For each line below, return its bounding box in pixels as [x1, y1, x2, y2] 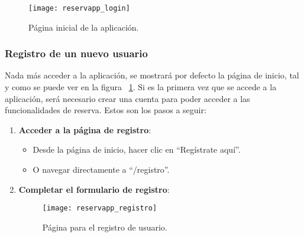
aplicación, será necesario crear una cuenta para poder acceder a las [5, 92, 250, 104]
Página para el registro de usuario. [42, 220, 167, 233]
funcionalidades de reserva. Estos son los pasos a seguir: [5, 104, 206, 116]
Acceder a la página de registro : [18, 123, 151, 136]
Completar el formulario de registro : [18, 183, 170, 195]
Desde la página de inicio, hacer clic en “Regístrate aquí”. [33, 143, 241, 156]
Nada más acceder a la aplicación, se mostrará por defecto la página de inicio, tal [5, 69, 299, 81]
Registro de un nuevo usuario [5, 46, 148, 61]
